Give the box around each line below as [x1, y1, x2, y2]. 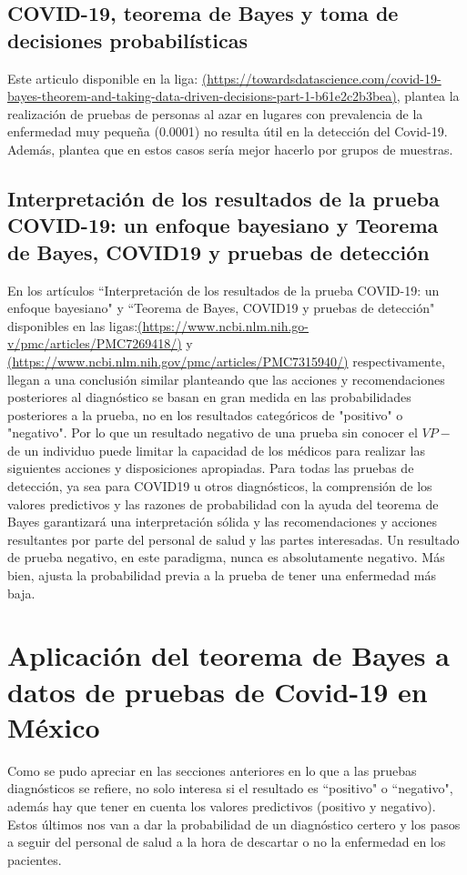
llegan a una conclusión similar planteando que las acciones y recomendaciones [7, 369, 445, 388]
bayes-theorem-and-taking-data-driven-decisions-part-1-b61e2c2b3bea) [7, 86, 397, 106]
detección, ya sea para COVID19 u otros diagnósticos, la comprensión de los [7, 477, 432, 496]
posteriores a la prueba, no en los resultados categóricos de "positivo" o [7, 405, 403, 424]
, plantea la [396, 86, 460, 106]
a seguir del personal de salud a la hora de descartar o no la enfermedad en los [7, 832, 446, 851]
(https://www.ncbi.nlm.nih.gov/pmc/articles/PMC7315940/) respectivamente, [7, 351, 445, 370]
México [7, 708, 100, 745]
